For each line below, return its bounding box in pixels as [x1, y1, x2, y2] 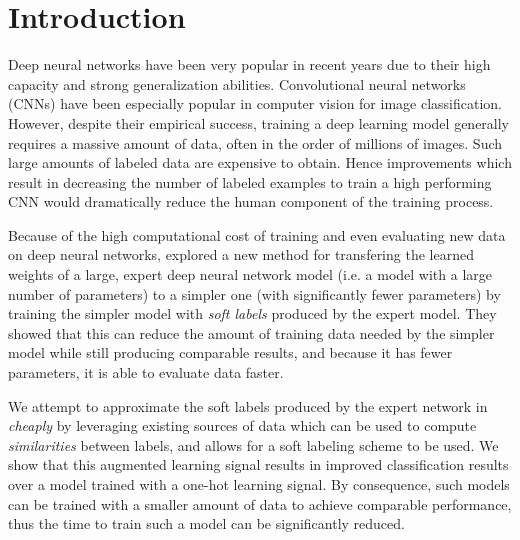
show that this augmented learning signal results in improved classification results [8, 454, 509, 475]
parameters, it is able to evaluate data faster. [8, 362, 284, 383]
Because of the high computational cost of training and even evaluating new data [8, 224, 506, 245]
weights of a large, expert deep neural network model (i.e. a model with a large [8, 264, 493, 285]
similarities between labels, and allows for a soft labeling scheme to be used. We [8, 434, 499, 455]
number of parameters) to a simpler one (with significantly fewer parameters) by [8, 283, 501, 304]
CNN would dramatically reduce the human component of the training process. [8, 191, 494, 212]
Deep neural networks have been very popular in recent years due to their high [8, 54, 491, 75]
